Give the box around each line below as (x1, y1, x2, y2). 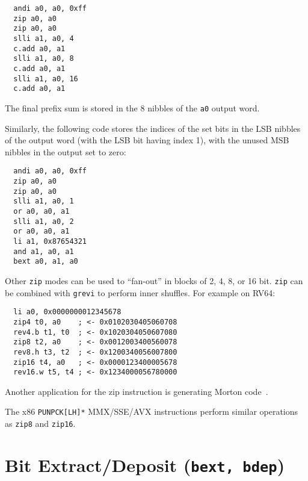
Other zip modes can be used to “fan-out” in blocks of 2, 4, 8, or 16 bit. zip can (5, 274, 303, 287)
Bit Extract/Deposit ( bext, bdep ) (5, 452, 285, 477)
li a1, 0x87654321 (13, 237, 87, 246)
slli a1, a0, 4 (13, 34, 74, 43)
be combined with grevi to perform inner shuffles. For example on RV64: (5, 286, 276, 299)
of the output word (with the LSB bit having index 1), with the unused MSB (5, 134, 289, 146)
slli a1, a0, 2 (13, 217, 74, 226)
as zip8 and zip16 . (5, 417, 76, 430)
